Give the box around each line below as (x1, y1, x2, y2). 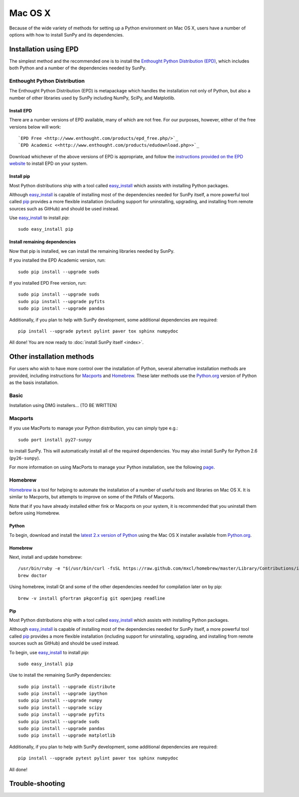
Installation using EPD (9, 45, 79, 53)
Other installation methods (9, 353, 94, 361)
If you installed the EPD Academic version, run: (9, 257, 106, 263)
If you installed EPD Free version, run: (9, 280, 87, 286)
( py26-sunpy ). (9, 455, 40, 461)
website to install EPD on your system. (9, 160, 88, 167)
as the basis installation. (9, 380, 59, 386)
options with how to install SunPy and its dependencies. (9, 31, 124, 37)
